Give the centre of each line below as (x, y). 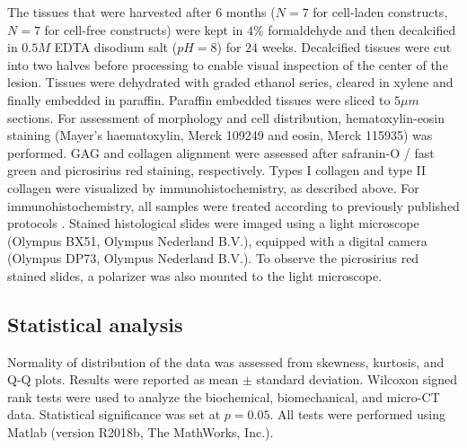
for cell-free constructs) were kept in (144, 29)
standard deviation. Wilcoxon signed (357, 379)
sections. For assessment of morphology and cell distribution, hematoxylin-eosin (226, 117)
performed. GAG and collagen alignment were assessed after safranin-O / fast (221, 152)
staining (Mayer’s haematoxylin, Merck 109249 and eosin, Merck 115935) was (220, 135)
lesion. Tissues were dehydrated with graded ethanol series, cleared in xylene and (230, 82)
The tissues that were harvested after (110, 12)
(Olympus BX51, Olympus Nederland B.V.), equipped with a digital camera (217, 240)
